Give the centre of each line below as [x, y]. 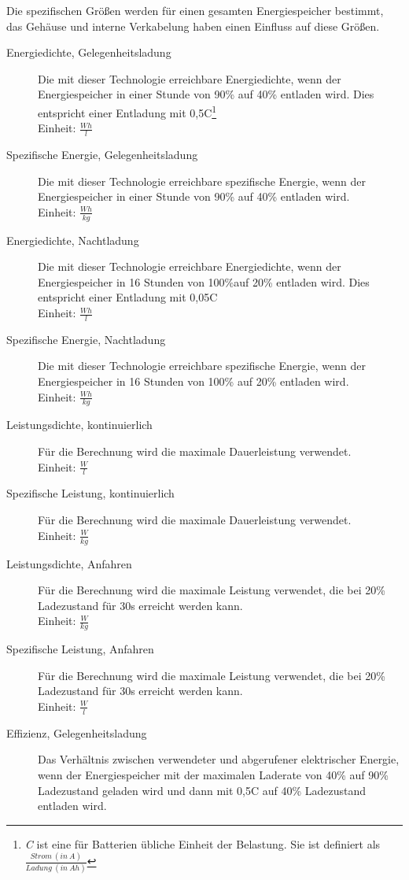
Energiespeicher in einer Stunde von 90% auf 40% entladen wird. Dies [206, 94]
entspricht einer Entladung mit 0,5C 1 [127, 111]
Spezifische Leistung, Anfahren [80, 649]
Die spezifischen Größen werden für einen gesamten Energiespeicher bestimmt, [195, 10]
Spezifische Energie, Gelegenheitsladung [102, 155]
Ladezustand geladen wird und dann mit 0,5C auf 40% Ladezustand [202, 790]
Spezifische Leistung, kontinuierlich [90, 493]
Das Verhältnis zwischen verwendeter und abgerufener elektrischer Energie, [219, 759]
